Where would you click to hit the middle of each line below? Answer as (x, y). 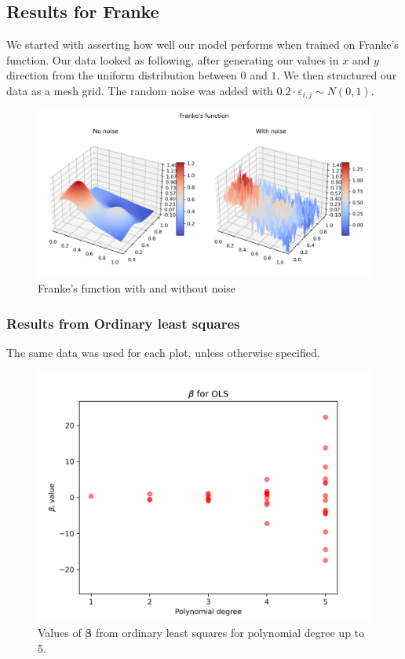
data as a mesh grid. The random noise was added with (140, 90)
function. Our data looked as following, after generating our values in (173, 59)
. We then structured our (337, 75)
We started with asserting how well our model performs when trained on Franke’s (202, 44)
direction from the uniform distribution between (122, 75)
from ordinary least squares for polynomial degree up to (230, 633)
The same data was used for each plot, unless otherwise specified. (163, 352)
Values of (60, 633)
